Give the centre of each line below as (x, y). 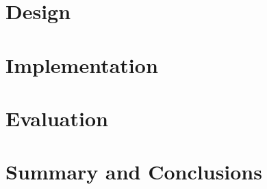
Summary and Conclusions (134, 172)
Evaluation (57, 118)
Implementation (82, 64)
